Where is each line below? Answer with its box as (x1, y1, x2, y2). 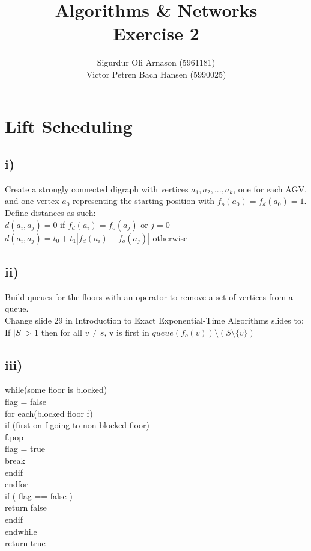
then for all (41, 325, 82, 338)
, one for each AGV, (233, 182, 307, 195)
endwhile (5, 525, 37, 537)
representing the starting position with (73, 194, 215, 207)
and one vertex (5, 194, 59, 207)
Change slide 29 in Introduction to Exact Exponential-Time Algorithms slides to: (5, 314, 304, 327)
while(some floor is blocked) (5, 383, 107, 396)
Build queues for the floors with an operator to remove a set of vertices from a (5, 290, 293, 303)
